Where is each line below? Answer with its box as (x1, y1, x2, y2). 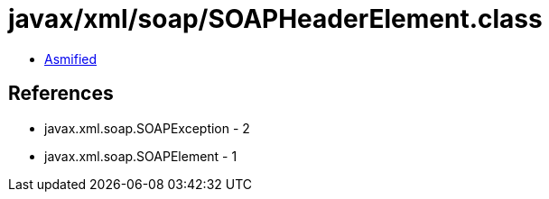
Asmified (44, 50, 98, 67)
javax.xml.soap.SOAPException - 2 (44, 120, 250, 136)
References (8, 82, 114, 105)
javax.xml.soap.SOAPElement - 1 (44, 148, 237, 164)
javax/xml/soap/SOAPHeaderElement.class (8, 4, 543, 34)
